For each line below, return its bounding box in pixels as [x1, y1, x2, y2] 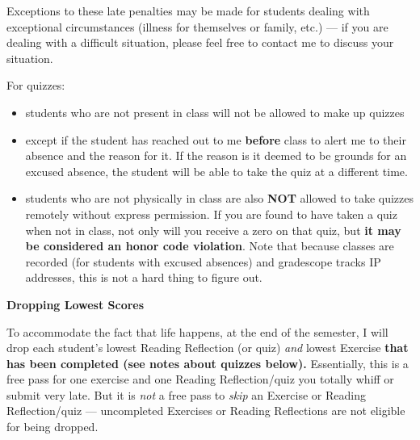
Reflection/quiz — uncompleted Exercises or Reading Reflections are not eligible [6, 402, 405, 419]
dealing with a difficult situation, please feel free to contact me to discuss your [6, 34, 394, 51]
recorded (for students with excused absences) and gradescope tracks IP [25, 253, 381, 270]
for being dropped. [6, 418, 99, 435]
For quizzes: [6, 77, 65, 94]
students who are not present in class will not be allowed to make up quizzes [25, 103, 405, 120]
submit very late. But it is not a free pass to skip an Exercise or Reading [6, 386, 366, 403]
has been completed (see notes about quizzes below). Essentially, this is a [6, 354, 409, 371]
